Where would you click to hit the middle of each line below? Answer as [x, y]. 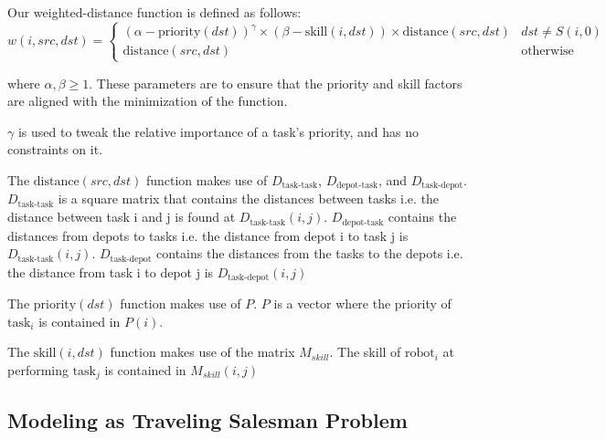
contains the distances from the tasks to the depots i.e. [310, 253]
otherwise [548, 52]
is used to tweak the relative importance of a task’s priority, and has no [218, 131]
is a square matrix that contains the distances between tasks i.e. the [249, 199]
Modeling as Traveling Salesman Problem [207, 419]
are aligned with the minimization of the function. [148, 101]
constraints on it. [55, 149]
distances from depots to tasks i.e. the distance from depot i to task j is [208, 235]
